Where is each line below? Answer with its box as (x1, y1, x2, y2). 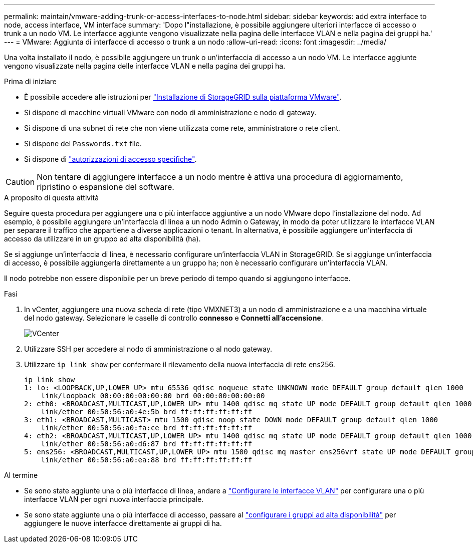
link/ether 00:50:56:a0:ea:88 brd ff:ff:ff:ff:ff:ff (41, 456, 253, 464)
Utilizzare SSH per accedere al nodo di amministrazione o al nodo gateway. (24, 345, 273, 353)
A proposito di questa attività (4, 193, 99, 202)
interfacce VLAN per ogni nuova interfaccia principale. (24, 495, 204, 503)
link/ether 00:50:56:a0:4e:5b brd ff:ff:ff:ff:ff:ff (41, 408, 253, 416)
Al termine (4, 471, 38, 479)
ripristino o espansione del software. (37, 182, 174, 192)
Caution (6, 177, 35, 187)
